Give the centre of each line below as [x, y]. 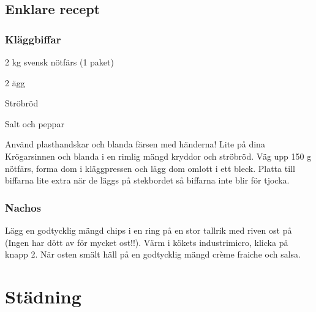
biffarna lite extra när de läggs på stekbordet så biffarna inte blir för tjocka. [147, 180]
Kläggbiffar [33, 39]
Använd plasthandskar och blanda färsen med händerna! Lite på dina [135, 144]
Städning [43, 296]
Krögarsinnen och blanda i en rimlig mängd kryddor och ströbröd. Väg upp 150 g [158, 156]
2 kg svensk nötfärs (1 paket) [59, 62]
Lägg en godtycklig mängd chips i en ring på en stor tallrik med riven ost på [149, 230]
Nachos [23, 207]
